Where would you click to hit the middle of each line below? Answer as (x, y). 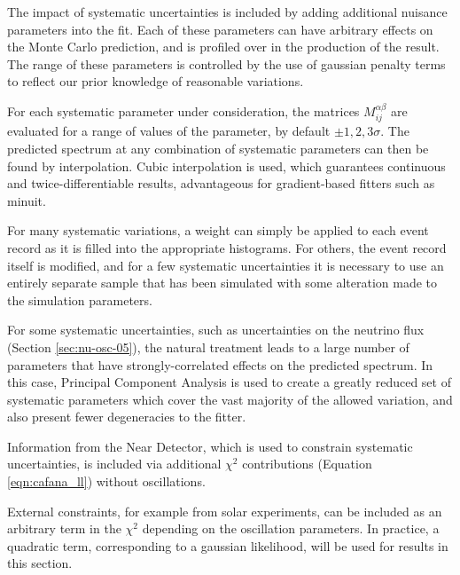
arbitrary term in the (64, 528)
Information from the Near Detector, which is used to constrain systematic (210, 446)
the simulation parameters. (80, 299)
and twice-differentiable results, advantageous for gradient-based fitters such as (221, 183)
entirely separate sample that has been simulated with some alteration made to (222, 283)
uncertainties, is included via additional (114, 464)
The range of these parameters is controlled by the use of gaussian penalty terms (226, 63)
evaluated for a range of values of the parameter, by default (169, 131)
